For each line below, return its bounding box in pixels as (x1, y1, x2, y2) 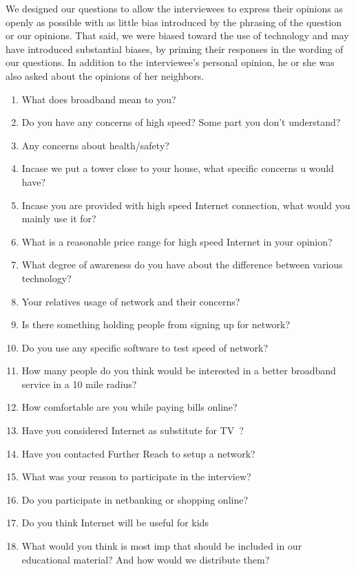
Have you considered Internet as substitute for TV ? (21, 423, 244, 438)
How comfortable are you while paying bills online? (21, 400, 238, 414)
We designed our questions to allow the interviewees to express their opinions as (6, 1, 343, 15)
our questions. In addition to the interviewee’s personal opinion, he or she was (6, 55, 335, 69)
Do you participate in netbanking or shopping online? (21, 492, 249, 506)
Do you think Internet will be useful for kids (21, 515, 209, 530)
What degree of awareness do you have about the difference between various (21, 257, 343, 272)
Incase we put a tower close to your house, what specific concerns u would (21, 161, 334, 175)
